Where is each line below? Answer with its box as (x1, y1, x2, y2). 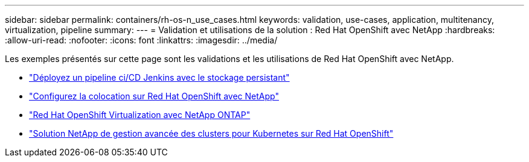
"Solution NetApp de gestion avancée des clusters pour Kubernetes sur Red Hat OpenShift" (29, 128, 394, 139)
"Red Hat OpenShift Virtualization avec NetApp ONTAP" (29, 110, 251, 120)
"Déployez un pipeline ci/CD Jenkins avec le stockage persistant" (29, 72, 290, 83)
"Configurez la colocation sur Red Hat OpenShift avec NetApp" (29, 91, 279, 101)
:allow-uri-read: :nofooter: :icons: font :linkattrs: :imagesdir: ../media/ (5, 35, 278, 45)
